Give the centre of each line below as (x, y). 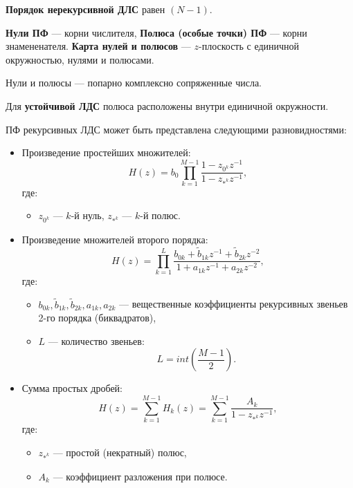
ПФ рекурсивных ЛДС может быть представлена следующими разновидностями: (176, 129)
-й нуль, (88, 215)
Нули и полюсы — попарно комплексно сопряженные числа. (134, 83)
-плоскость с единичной (249, 46)
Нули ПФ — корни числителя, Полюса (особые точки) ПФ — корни (156, 32)
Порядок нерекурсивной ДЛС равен (85, 9)
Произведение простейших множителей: (106, 152)
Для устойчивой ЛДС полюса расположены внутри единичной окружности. (167, 105)
